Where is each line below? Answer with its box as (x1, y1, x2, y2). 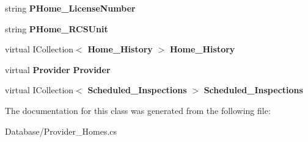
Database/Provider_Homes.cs (5, 124, 117, 137)
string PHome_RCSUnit (5, 22, 108, 35)
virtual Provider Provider (5, 63, 111, 76)
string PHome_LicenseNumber (5, 2, 136, 14)
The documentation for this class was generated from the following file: (5, 104, 271, 116)
